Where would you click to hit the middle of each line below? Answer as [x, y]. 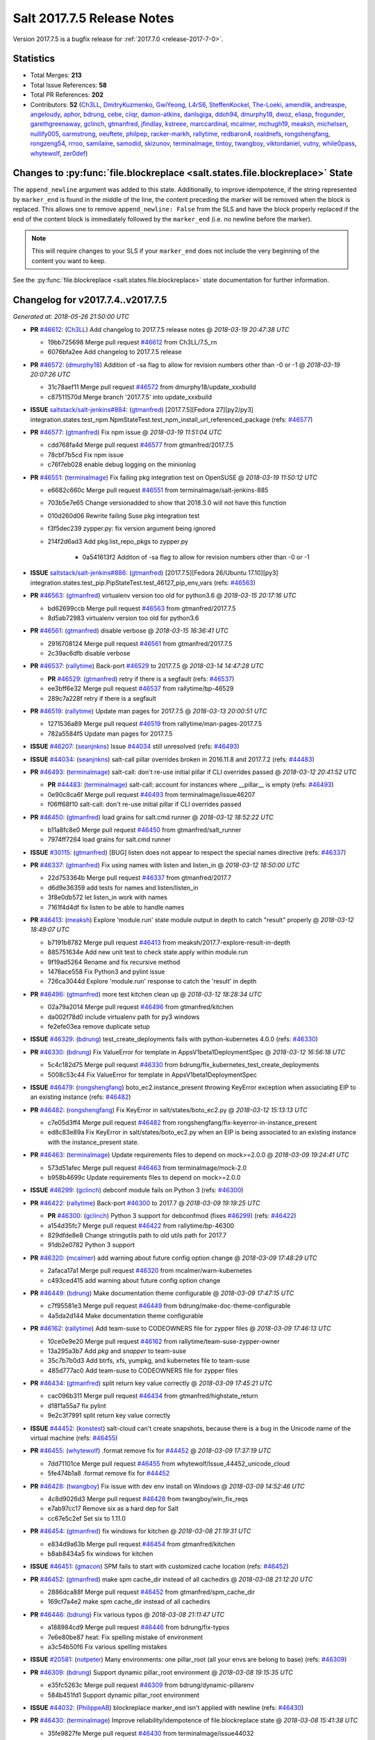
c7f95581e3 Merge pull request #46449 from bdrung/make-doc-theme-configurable [169, 1306]
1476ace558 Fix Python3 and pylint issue [106, 972]
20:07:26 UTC [50, 374]
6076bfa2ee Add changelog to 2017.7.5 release [115, 352]
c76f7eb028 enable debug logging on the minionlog [122, 465]
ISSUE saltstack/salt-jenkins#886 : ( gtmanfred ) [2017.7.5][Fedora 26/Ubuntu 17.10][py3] [154, 573]
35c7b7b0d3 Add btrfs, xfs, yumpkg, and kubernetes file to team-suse [149, 1361]
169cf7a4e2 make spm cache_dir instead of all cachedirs [129, 1601]
